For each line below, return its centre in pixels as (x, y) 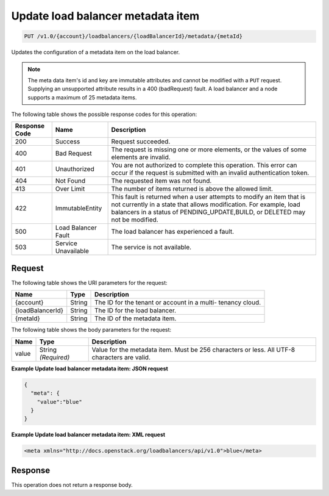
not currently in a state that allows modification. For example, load (206, 204)
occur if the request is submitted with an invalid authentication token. (210, 173)
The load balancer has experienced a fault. (173, 232)
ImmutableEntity (79, 209)
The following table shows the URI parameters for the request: (89, 282)
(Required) (55, 357)
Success (68, 142)
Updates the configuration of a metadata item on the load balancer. (95, 52)
